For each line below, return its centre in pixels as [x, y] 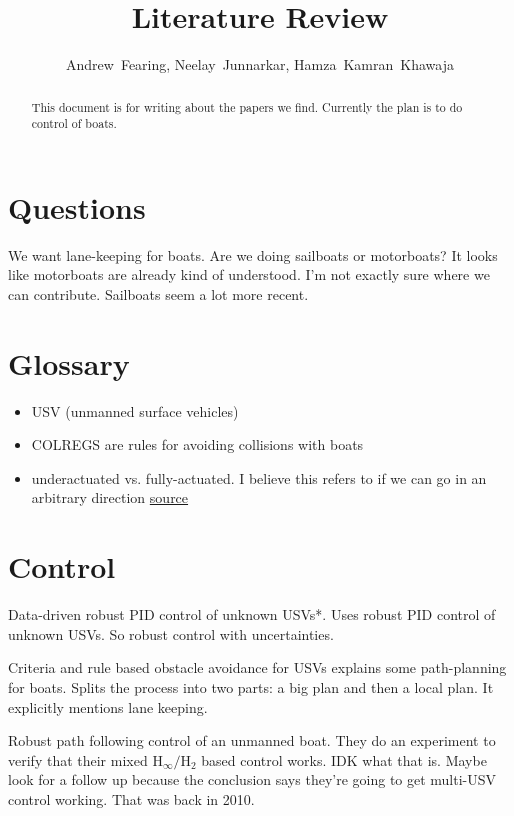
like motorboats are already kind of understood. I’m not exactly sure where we [249, 274]
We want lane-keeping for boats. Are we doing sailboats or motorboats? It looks [253, 254]
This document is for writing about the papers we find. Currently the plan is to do [247, 106]
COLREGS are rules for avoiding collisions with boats [197, 444]
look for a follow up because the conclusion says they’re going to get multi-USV [252, 779]
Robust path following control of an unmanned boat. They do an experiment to [252, 740]
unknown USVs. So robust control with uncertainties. [171, 633]
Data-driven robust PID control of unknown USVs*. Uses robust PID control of [252, 614]
